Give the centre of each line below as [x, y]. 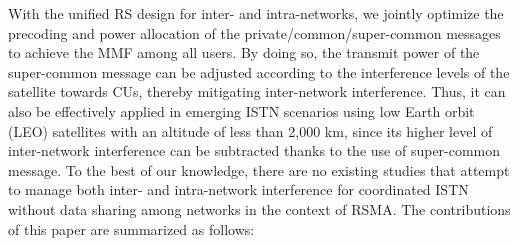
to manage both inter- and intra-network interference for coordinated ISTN [238, 189]
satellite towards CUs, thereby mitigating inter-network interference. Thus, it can [257, 91]
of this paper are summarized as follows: [131, 228]
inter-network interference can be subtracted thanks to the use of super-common [254, 150]
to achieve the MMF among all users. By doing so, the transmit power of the [244, 52]
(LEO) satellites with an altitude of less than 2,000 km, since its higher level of [250, 130]
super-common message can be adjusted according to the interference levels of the [259, 71]
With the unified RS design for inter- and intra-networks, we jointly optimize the [256, 13]
